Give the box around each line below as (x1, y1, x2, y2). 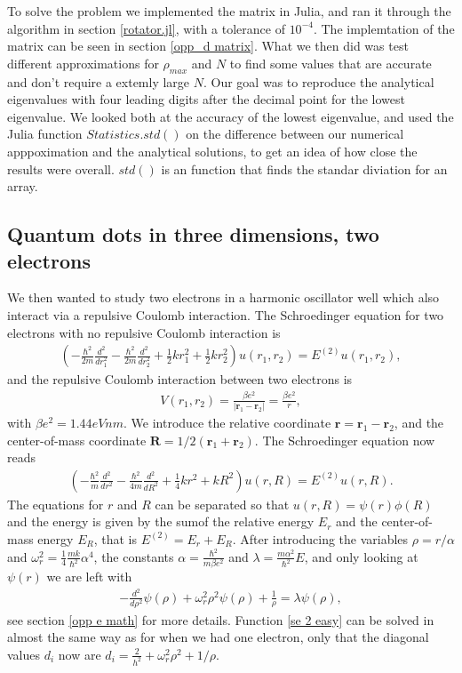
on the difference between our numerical (186, 124, 404, 143)
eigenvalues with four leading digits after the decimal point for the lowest (7, 90, 405, 108)
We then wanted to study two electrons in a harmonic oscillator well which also (7, 288, 440, 307)
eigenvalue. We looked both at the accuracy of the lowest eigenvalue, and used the (7, 107, 454, 125)
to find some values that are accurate (229, 53, 432, 72)
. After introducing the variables (232, 529, 409, 548)
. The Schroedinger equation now (254, 430, 435, 449)
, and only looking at (304, 547, 418, 565)
